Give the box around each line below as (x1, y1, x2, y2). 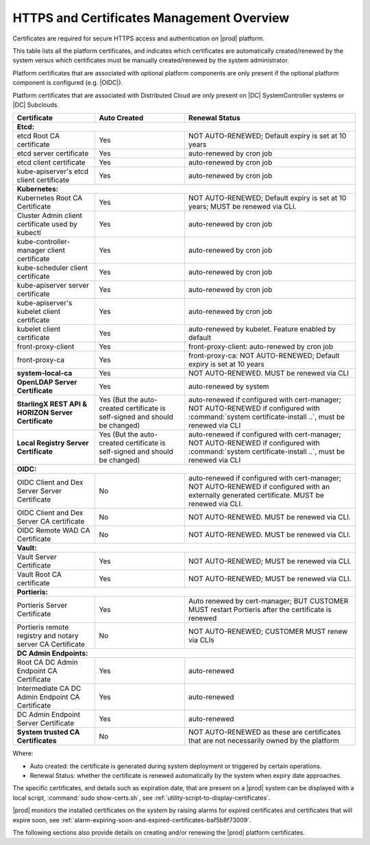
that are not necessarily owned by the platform (188, 736, 339, 746)
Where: (12, 749, 34, 757)
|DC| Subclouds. (12, 100, 60, 109)
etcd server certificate (16, 149, 89, 158)
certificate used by (16, 219, 78, 229)
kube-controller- (16, 237, 71, 247)
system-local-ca (16, 369, 73, 378)
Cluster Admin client (16, 211, 82, 221)
